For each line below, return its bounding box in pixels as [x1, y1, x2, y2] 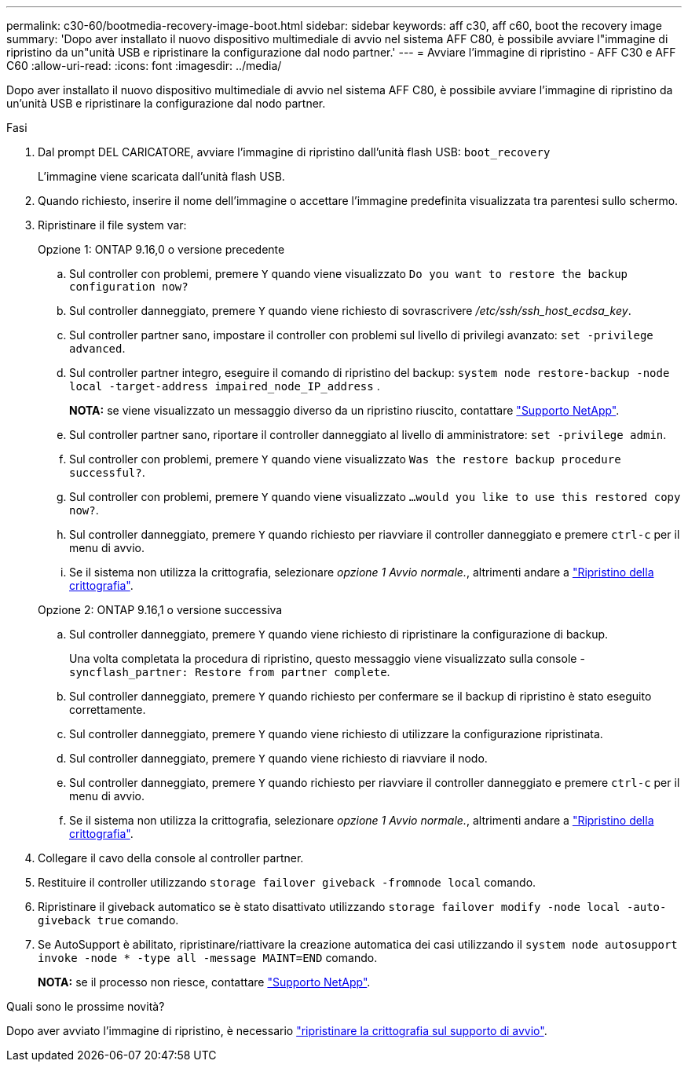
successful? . [69, 466, 145, 479]
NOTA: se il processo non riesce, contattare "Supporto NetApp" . [38, 975, 371, 989]
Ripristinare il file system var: [38, 218, 187, 232]
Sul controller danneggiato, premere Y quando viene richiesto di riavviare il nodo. [69, 752, 488, 765]
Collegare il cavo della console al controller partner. [38, 851, 304, 865]
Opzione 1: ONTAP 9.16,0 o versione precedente [38, 243, 285, 256]
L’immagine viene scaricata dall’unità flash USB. [38, 170, 285, 183]
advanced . [69, 342, 126, 355]
